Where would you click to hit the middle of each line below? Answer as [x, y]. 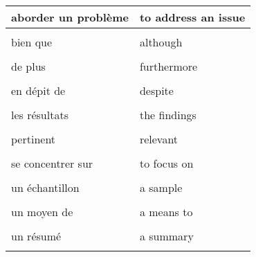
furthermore [168, 66]
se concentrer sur [52, 163]
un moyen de [42, 212]
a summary [166, 236]
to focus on [166, 163]
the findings [168, 115]
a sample [161, 187]
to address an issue [192, 17]
